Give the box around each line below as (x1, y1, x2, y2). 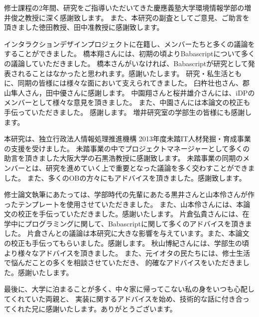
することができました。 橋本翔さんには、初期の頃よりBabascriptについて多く (4, 48, 255, 59)
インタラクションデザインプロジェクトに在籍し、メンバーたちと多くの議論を (4, 38, 255, 49)
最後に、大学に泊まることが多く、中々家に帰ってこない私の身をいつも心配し (4, 284, 255, 294)
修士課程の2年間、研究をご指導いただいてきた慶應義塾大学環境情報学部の (4, 2, 245, 12)
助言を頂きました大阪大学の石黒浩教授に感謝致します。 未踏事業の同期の (4, 153, 243, 163)
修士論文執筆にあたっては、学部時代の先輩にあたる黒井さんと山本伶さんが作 (4, 189, 255, 200)
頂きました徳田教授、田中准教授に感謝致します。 (4, 22, 164, 32)
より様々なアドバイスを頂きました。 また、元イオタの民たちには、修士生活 (4, 247, 250, 258)
